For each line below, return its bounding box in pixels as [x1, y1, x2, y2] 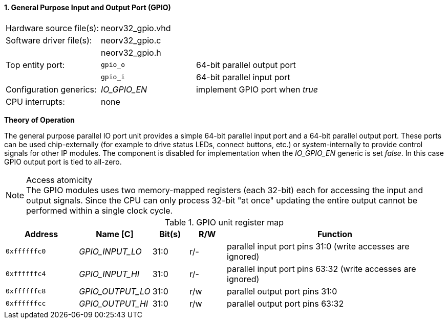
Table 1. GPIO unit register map [165, 217, 284, 227]
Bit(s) [159, 228, 181, 239]
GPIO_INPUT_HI [79, 268, 140, 279]
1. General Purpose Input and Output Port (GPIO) [4, 3, 171, 12]
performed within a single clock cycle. [26, 205, 173, 216]
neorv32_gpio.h [101, 47, 161, 58]
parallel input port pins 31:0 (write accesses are [227, 241, 410, 251]
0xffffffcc [6, 299, 46, 308]
